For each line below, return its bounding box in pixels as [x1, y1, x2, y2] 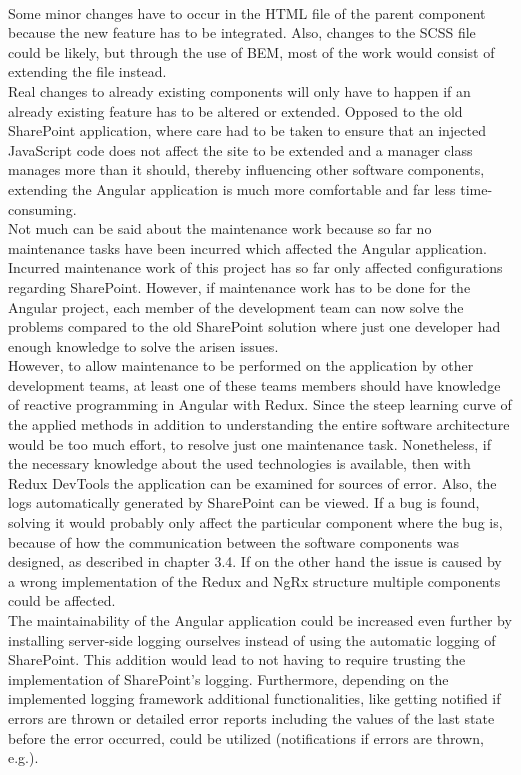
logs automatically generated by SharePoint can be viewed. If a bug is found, [8, 492, 480, 513]
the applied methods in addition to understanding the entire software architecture [8, 414, 510, 435]
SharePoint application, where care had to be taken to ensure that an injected [8, 120, 487, 141]
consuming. [8, 198, 77, 219]
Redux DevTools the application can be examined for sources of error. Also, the [8, 472, 497, 493]
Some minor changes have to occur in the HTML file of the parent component [8, 2, 486, 23]
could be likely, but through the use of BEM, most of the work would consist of [8, 41, 495, 62]
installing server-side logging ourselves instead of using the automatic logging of [8, 629, 496, 650]
